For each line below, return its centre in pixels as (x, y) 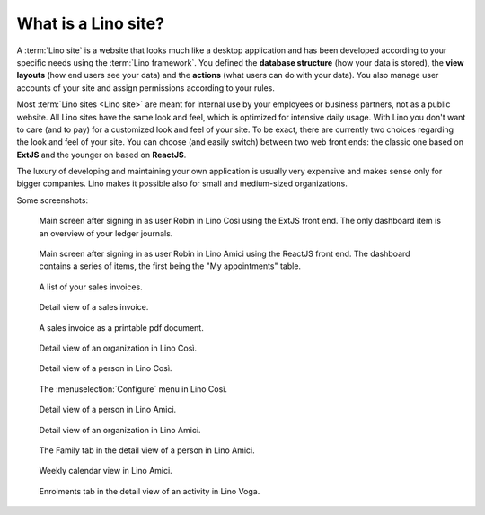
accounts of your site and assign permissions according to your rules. (146, 88)
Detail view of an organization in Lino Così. (118, 348)
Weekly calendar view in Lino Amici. (106, 471)
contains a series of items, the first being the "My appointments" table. (170, 266)
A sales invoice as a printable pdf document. (121, 327)
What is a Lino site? (91, 23)
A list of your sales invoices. (91, 287)
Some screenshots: (53, 200)
